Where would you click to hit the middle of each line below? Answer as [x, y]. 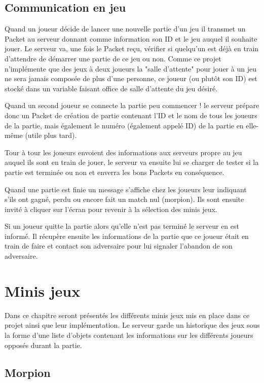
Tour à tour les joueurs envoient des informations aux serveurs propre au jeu [123, 152]
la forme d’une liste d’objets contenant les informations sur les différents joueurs [129, 335]
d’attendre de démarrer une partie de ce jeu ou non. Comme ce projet [113, 58]
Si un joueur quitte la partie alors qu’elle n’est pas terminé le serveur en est [122, 226]
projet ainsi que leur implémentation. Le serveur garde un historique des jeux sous [132, 325]
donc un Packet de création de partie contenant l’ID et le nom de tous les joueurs [131, 115]
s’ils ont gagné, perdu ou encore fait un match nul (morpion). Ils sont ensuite [124, 199]
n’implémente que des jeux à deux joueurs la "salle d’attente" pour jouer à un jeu [130, 68]
